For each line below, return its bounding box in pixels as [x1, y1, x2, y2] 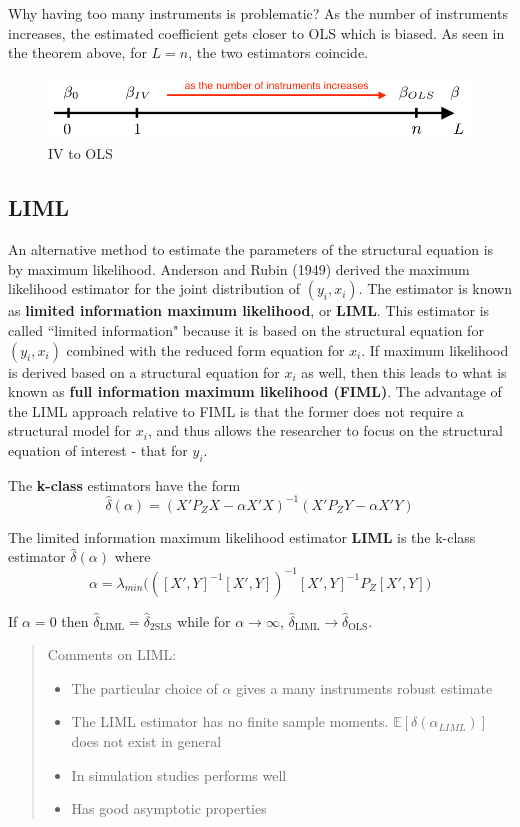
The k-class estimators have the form [8, 474, 241, 495]
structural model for [8, 420, 132, 441]
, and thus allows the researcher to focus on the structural [147, 420, 503, 441]
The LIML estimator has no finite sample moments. [71, 711, 389, 732]
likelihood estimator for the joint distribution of [8, 278, 300, 299]
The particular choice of [71, 677, 218, 698]
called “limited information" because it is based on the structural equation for [8, 320, 484, 340]
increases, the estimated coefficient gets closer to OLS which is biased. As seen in [8, 22, 505, 43]
